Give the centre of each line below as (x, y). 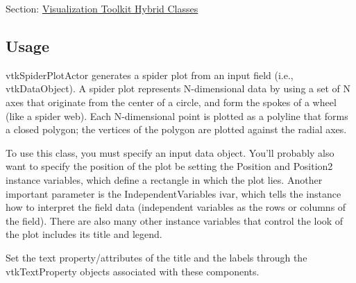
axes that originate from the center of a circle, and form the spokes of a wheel (171, 102)
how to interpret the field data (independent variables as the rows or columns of (176, 207)
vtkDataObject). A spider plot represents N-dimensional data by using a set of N (178, 88)
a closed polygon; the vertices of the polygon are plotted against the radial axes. (176, 129)
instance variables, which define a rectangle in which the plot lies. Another (164, 179)
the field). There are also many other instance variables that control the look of (175, 220)
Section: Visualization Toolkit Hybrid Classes (102, 8)
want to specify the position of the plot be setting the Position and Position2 (169, 166)
